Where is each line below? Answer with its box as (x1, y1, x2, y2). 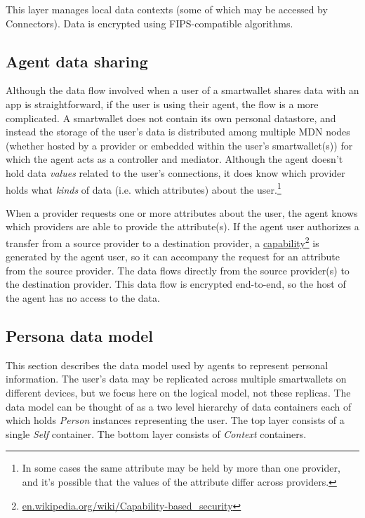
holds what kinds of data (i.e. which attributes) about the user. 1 (6, 180, 281, 197)
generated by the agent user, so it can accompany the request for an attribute (6, 249, 340, 264)
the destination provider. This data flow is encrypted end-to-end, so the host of (6, 277, 346, 291)
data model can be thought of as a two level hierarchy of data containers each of (6, 399, 352, 413)
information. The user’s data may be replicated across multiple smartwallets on (6, 371, 347, 386)
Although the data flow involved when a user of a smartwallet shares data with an (6, 83, 359, 98)
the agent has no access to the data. (6, 291, 160, 305)
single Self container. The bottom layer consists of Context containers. (6, 426, 307, 441)
